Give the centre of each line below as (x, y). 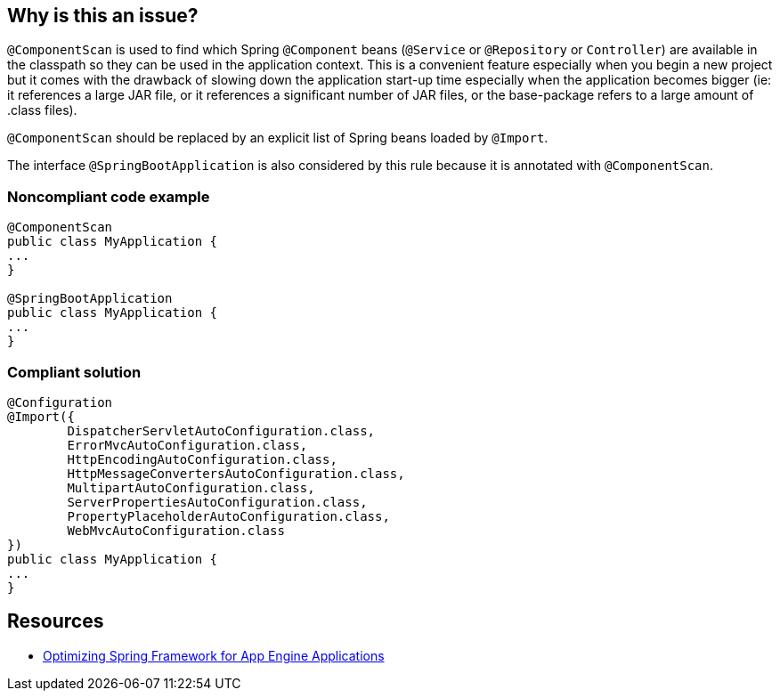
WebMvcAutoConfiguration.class (176, 530)
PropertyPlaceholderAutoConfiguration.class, (228, 516)
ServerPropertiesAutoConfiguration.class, (217, 502)
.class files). (42, 110)
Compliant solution (74, 372)
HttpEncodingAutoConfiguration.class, (202, 459)
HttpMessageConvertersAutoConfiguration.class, (236, 473)
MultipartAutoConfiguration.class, (191, 487)
